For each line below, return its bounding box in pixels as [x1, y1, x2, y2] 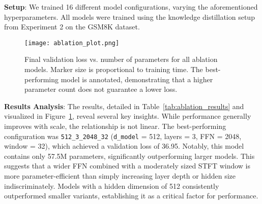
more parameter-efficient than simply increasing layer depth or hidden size [4, 171, 236, 181]
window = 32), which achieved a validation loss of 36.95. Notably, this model [4, 141, 244, 151]
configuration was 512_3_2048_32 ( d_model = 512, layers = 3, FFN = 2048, [4, 130, 242, 141]
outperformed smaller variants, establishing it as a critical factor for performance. [4, 190, 258, 201]
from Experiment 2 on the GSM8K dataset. [4, 21, 140, 32]
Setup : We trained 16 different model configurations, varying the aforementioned [4, 2, 258, 12]
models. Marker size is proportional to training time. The [24, 64, 203, 75]
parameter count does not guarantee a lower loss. [24, 84, 178, 94]
